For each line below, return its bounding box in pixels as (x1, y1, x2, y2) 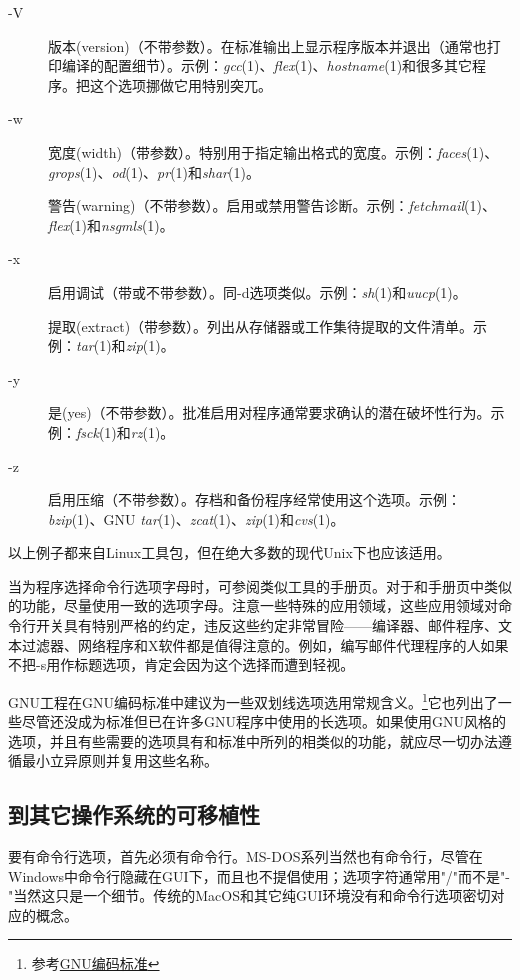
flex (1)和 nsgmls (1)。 (48, 214, 174, 235)
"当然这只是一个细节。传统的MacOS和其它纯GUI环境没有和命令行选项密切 (8, 885, 491, 906)
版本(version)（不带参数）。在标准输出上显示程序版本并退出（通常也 (48, 35, 487, 56)
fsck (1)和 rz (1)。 (76, 421, 175, 442)
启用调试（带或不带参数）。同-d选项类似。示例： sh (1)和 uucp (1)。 (48, 281, 467, 302)
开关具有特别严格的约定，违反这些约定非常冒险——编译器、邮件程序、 (35, 615, 498, 636)
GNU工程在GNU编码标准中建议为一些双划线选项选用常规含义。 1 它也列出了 (8, 688, 498, 712)
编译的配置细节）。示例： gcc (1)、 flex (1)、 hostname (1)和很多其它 (61, 55, 473, 76)
